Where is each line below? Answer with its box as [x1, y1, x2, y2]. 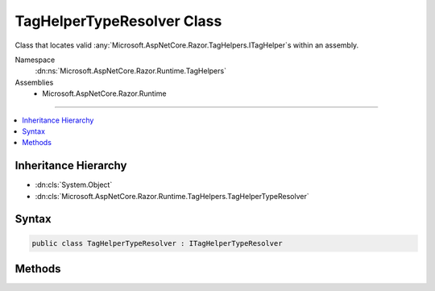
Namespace [14, 55, 56, 64]
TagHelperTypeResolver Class [14, 12, 222, 30]
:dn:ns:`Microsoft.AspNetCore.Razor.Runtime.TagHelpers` [35, 66, 227, 76]
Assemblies [14, 77, 54, 87]
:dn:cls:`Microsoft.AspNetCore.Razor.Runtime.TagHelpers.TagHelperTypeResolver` [35, 191, 309, 201]
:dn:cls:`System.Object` [35, 180, 113, 189]
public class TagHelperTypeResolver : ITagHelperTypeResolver [31, 239, 283, 247]
